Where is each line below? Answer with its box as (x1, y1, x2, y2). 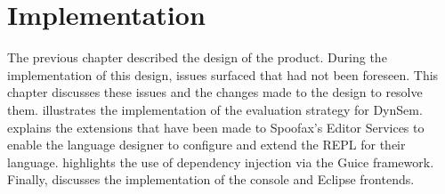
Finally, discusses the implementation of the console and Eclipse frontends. (7, 170, 415, 189)
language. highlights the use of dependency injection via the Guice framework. (7, 152, 434, 171)
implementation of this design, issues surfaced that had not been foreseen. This (7, 65, 439, 84)
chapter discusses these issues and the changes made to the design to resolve (7, 83, 423, 101)
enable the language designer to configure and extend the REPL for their (7, 135, 406, 154)
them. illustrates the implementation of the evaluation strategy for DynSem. (7, 100, 423, 118)
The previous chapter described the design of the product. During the (7, 48, 387, 67)
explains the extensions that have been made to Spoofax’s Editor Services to (7, 117, 425, 136)
